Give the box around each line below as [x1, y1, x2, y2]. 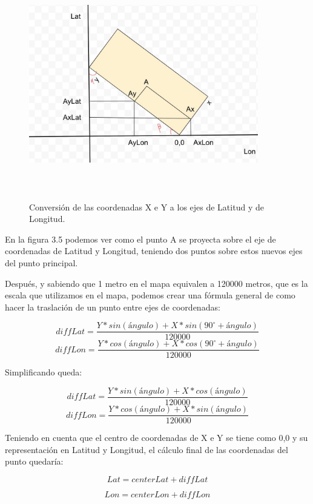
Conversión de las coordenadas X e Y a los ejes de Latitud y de [29, 200, 264, 213]
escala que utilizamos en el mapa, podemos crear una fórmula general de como [5, 289, 295, 301]
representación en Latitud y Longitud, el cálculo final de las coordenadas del [5, 443, 288, 455]
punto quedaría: [5, 455, 64, 468]
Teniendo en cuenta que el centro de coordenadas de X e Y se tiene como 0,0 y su [5, 431, 308, 444]
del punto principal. [5, 256, 78, 269]
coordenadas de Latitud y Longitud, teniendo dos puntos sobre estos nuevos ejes [5, 244, 303, 257]
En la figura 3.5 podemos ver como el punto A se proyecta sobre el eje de [5, 232, 276, 245]
